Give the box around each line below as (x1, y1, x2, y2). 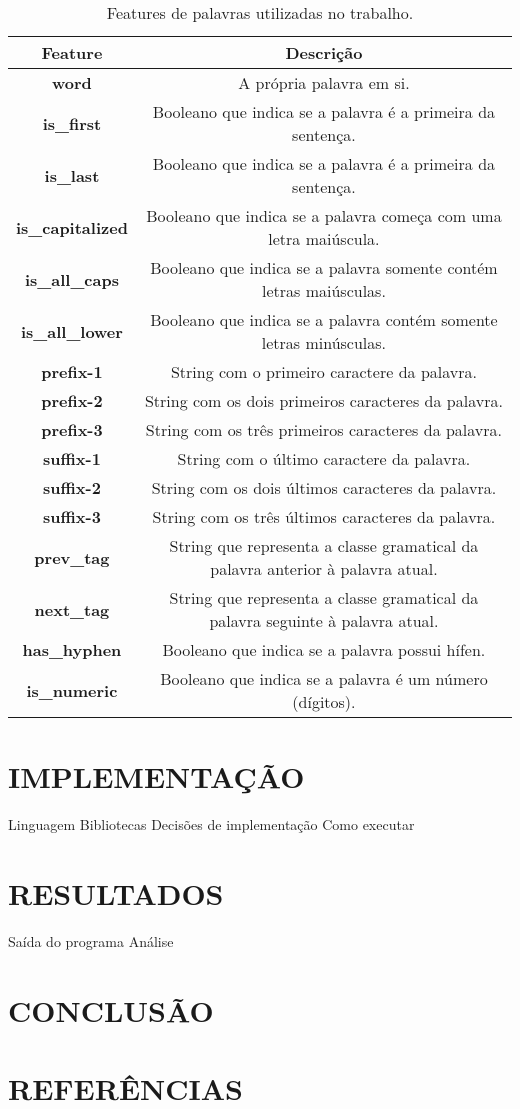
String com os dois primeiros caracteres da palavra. (144, 389, 503, 412)
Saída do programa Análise (8, 930, 174, 951)
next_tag (34, 597, 110, 621)
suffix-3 (43, 505, 101, 528)
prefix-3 (41, 418, 103, 441)
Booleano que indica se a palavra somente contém (150, 256, 498, 279)
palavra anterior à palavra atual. (210, 557, 438, 580)
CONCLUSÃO (8, 989, 214, 1030)
